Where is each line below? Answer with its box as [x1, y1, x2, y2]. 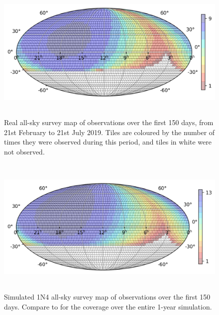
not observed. [4, 146, 45, 157]
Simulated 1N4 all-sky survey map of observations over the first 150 [4, 292, 211, 302]
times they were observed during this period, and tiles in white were [4, 137, 212, 147]
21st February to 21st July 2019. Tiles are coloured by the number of [4, 127, 215, 137]
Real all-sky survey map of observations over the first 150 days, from [4, 117, 214, 127]
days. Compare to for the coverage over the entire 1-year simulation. [4, 301, 212, 312]
